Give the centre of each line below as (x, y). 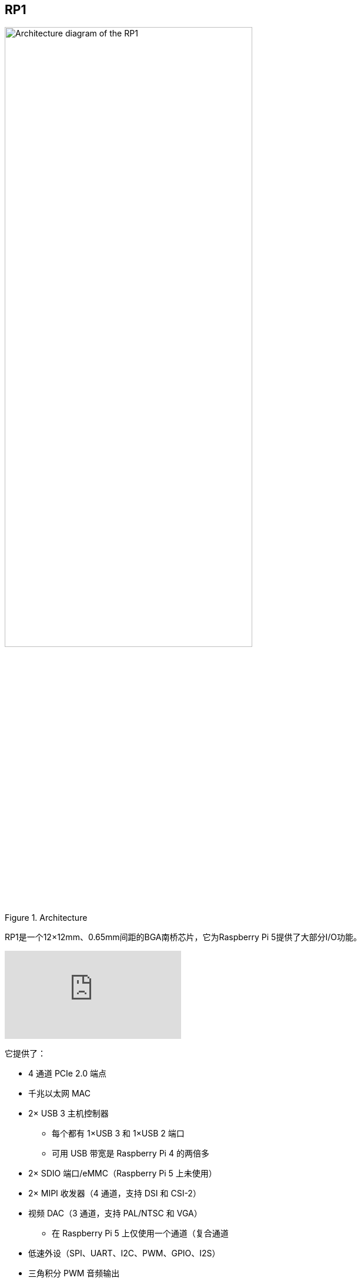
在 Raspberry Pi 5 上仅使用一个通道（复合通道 (140, 1233)
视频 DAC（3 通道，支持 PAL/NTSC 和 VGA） (115, 1213)
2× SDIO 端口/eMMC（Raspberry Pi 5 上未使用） (123, 1173)
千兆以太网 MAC (59, 1093)
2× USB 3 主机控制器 (68, 1113)
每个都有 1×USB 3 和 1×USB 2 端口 (118, 1133)
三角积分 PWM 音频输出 (74, 1273)
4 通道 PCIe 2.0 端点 (67, 1073)
